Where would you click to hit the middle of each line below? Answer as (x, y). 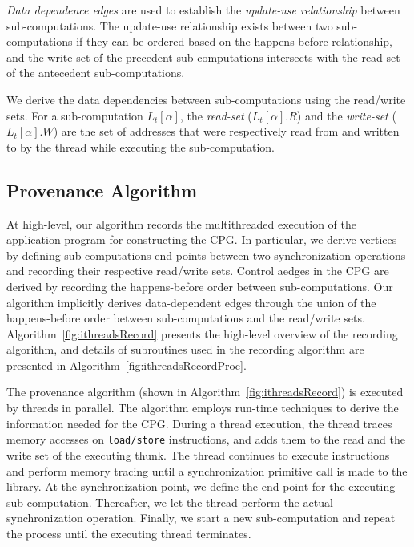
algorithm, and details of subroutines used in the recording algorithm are (185, 349)
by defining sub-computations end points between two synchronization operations (206, 255)
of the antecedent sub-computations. (96, 73)
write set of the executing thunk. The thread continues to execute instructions (198, 454)
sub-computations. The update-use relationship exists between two (170, 25)
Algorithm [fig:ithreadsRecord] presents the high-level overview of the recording (202, 333)
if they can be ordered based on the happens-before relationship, (234, 41)
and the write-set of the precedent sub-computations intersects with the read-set (203, 57)
